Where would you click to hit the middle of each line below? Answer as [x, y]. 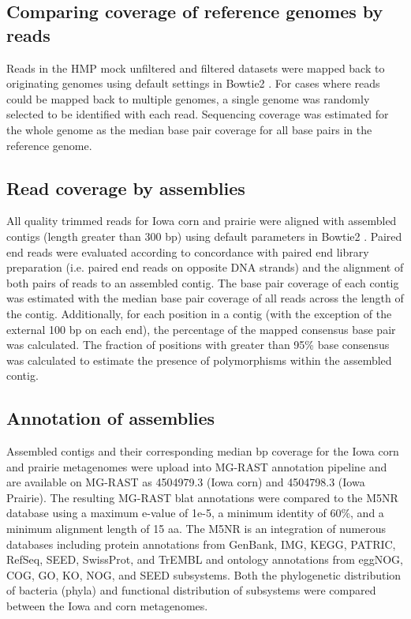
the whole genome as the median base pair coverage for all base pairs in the [189, 129]
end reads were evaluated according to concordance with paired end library [188, 251]
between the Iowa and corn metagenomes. [107, 606]
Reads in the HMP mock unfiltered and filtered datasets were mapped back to [196, 68]
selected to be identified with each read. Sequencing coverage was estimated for [198, 114]
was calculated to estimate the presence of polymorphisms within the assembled [199, 360]
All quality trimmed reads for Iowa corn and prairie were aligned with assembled [202, 221]
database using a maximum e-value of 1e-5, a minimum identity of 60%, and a [195, 513]
